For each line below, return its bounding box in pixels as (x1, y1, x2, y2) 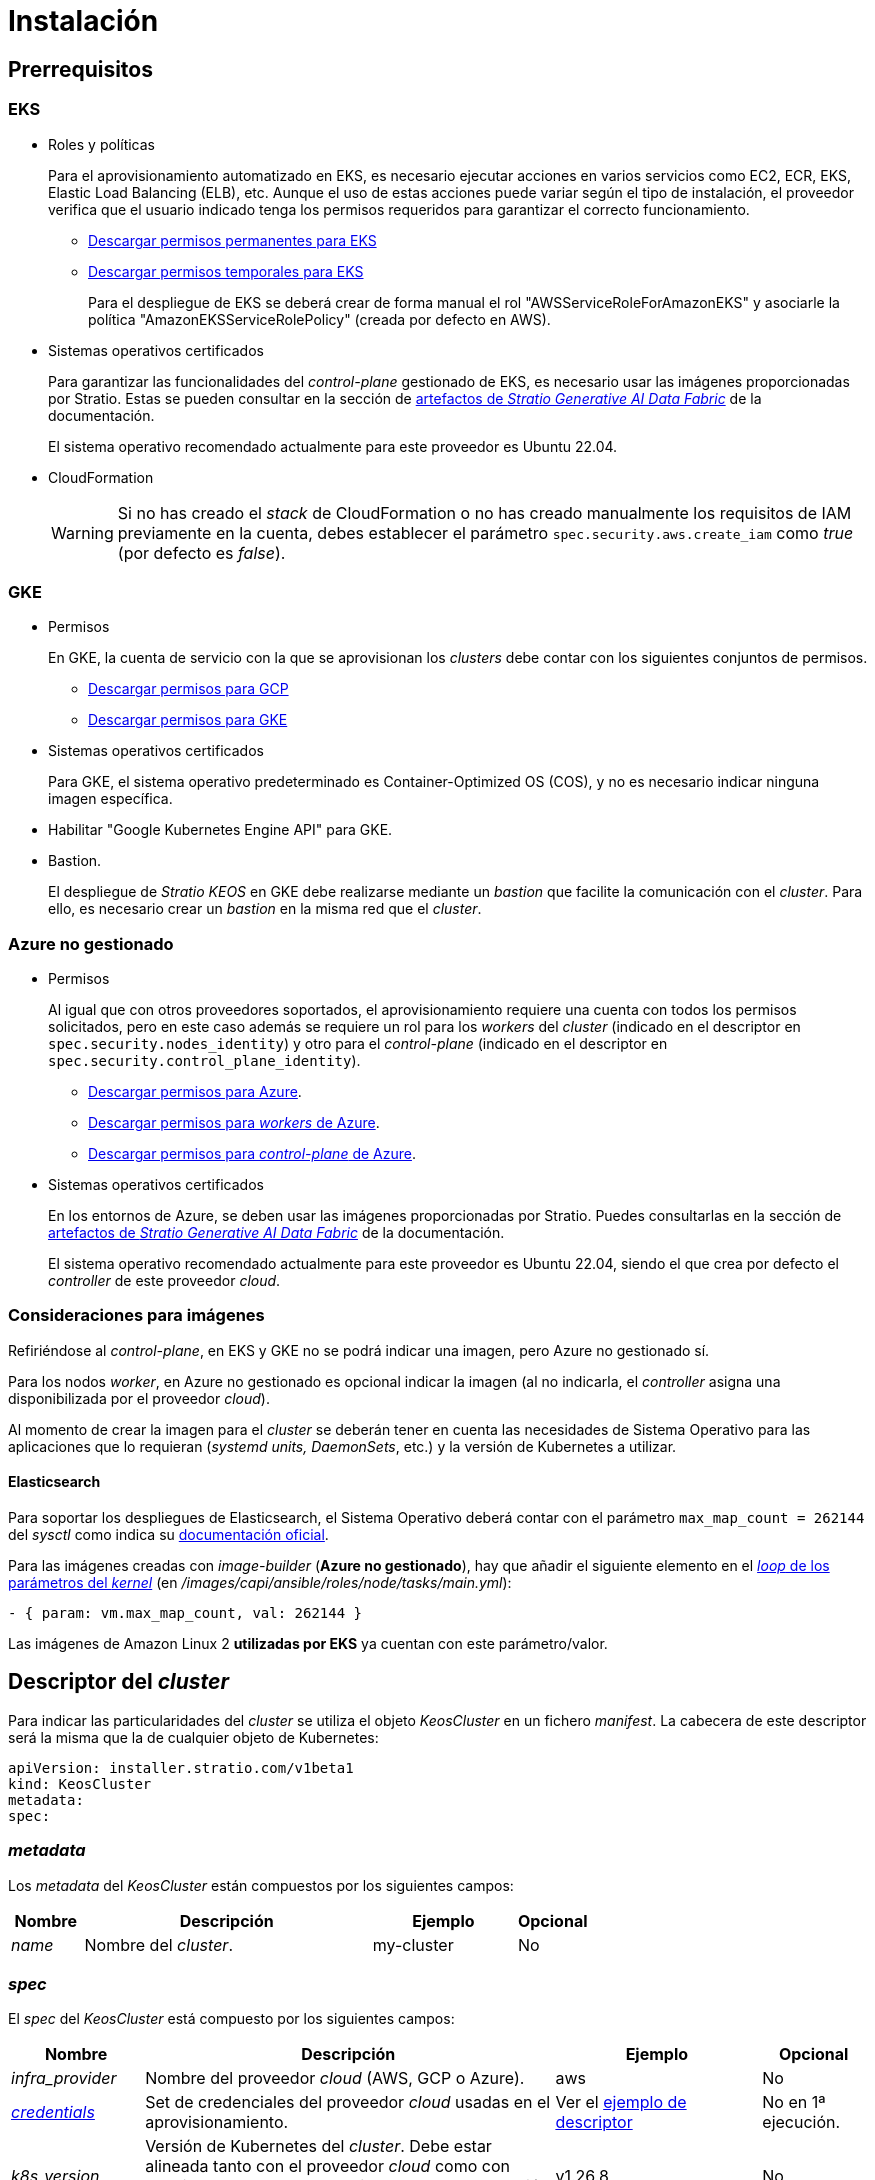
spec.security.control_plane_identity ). (48, 1052, 361, 1070)
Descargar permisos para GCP (88, 680, 289, 698)
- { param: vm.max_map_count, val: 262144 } (8, 1605, 363, 1622)
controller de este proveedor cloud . (48, 1272, 281, 1290)
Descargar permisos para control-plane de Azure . (88, 1145, 416, 1163)
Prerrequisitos (8, 56, 153, 82)
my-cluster (372, 1934, 454, 1955)
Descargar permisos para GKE (88, 711, 288, 729)
